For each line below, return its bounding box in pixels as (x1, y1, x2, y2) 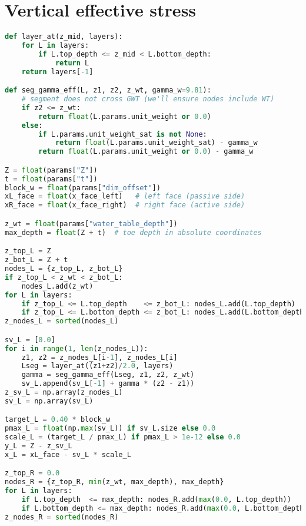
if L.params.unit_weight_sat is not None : (38, 130, 207, 138)
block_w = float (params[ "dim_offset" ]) (5, 183, 161, 192)
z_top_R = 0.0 (5, 469, 60, 478)
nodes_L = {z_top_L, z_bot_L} (5, 264, 123, 273)
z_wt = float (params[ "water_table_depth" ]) (5, 219, 178, 228)
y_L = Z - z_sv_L (5, 442, 72, 451)
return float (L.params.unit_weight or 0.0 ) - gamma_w (38, 147, 254, 156)
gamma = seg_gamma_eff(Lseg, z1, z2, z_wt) (21, 370, 195, 379)
